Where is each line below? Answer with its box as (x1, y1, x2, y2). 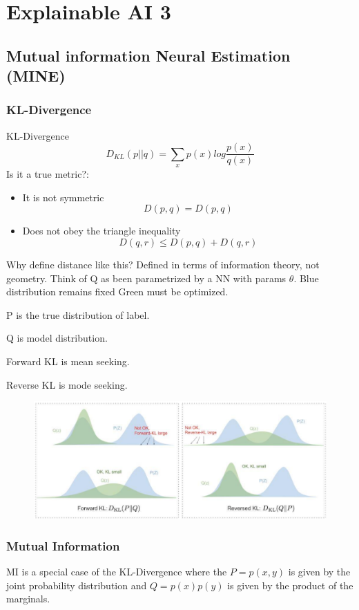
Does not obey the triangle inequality (22, 223, 181, 238)
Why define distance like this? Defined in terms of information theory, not (6, 257, 320, 271)
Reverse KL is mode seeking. (6, 377, 128, 391)
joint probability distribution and (6, 577, 147, 592)
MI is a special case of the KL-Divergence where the (6, 564, 227, 579)
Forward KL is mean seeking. (6, 353, 130, 368)
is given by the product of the (227, 577, 353, 592)
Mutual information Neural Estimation (6, 44, 291, 66)
